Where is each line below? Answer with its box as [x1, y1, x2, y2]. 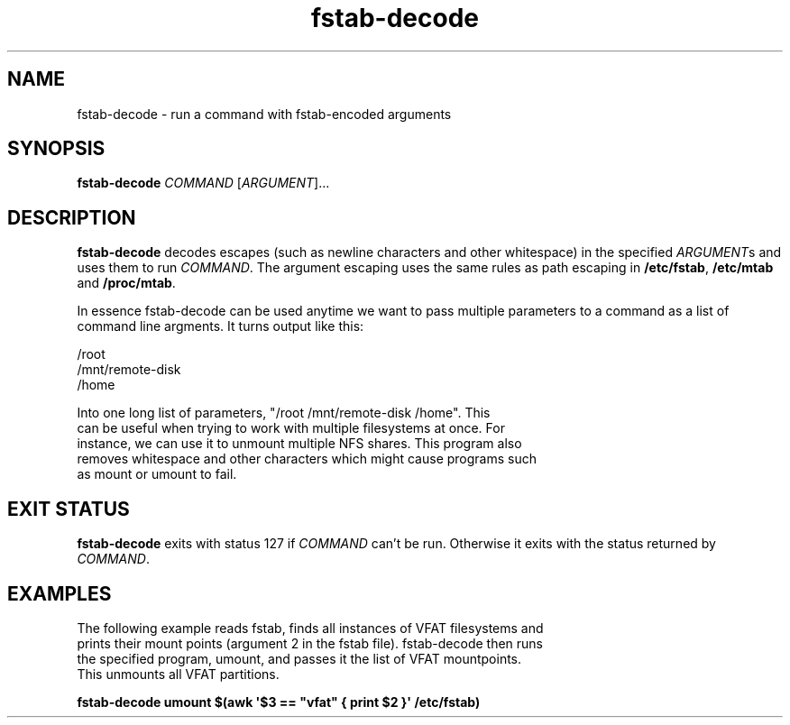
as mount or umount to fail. [77, 466, 237, 482]
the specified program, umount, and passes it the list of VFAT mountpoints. [77, 650, 522, 666]
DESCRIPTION [7, 206, 136, 229]
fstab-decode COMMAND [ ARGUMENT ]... [77, 175, 330, 191]
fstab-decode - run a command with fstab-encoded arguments [77, 106, 452, 122]
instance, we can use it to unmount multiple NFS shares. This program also [77, 436, 522, 452]
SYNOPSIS [7, 137, 106, 161]
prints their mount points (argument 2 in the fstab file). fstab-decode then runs [77, 635, 544, 651]
